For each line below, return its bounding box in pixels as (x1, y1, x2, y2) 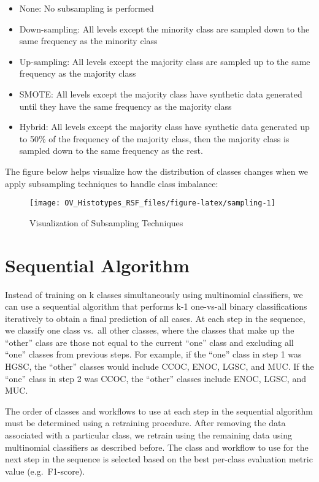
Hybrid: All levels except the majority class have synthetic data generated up (19, 120, 310, 133)
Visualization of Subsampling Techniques (29, 216, 183, 229)
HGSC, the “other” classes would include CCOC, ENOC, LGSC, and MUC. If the (5, 360, 314, 373)
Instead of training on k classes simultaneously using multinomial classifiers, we (5, 288, 303, 300)
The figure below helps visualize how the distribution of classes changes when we (5, 164, 309, 177)
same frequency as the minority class (19, 34, 158, 47)
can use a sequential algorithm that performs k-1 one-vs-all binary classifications (5, 300, 307, 313)
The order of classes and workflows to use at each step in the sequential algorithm (5, 404, 313, 417)
